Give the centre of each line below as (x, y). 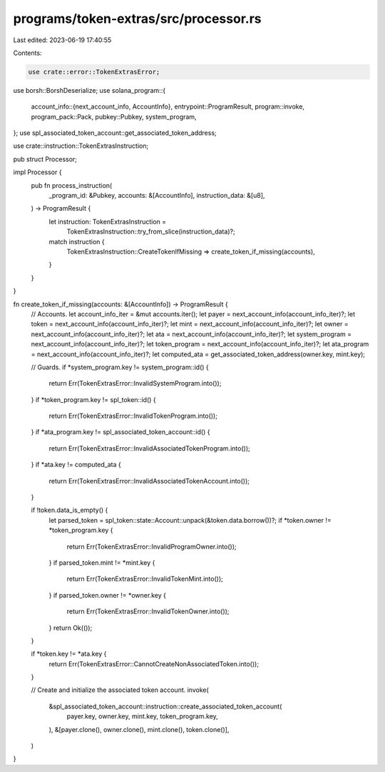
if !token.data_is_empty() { (70, 510)
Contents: (27, 53)
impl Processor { (37, 172)
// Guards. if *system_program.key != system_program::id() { (120, 367)
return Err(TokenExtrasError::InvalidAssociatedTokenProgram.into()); (149, 448)
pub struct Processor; (45, 159)
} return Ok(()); (71, 628)
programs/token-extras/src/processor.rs (137, 19)
